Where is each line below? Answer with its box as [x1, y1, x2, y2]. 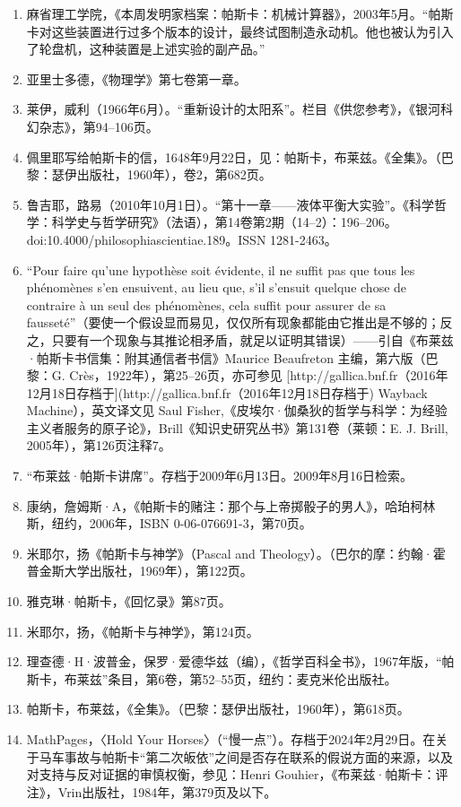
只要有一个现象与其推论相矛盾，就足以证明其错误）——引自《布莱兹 [51, 330, 454, 349]
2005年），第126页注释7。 [26, 436, 171, 455]
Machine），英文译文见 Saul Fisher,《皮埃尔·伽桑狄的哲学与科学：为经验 [26, 401, 448, 420]
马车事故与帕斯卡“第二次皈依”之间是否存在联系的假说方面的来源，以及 [39, 747, 454, 766]
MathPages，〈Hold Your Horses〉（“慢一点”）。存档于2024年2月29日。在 [26, 730, 436, 748]
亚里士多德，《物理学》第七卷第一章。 [26, 69, 247, 88]
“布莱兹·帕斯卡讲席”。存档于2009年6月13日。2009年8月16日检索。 [26, 466, 413, 485]
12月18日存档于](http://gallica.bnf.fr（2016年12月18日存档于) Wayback [26, 383, 428, 402]
